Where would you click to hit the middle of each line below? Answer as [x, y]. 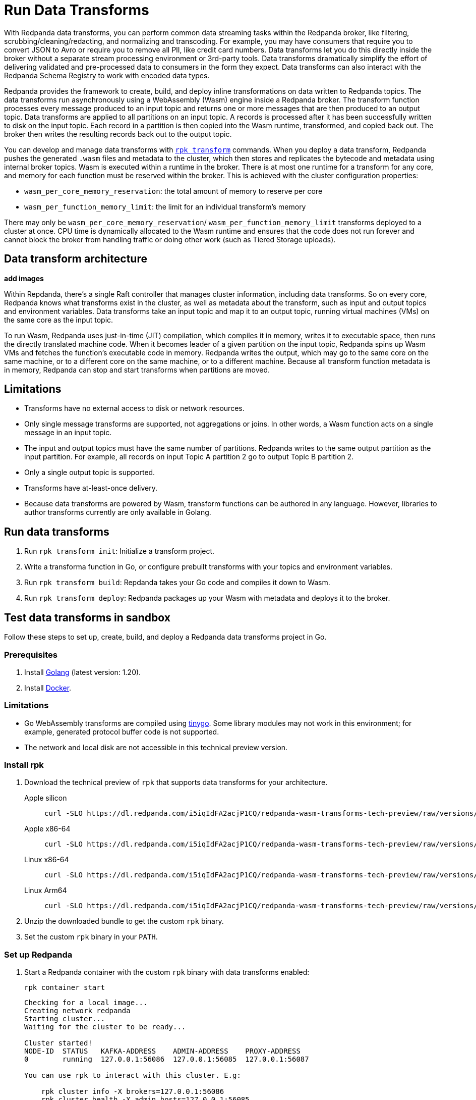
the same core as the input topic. [59, 320]
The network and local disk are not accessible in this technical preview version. [156, 747]
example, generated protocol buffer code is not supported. [122, 731]
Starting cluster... [65, 1019]
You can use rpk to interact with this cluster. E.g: [133, 1076]
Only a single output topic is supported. [90, 473]
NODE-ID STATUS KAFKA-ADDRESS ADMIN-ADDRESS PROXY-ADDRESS [162, 1051]
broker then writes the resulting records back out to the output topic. [118, 134]
